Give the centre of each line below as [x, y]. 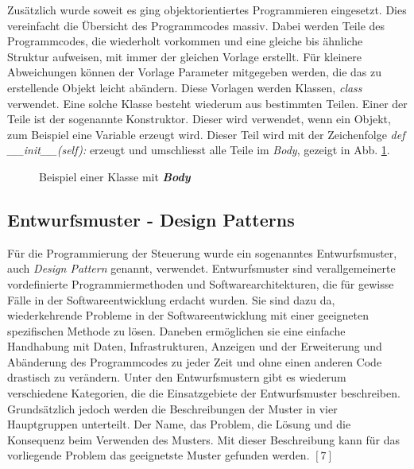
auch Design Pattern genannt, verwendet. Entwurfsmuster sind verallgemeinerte [201, 268]
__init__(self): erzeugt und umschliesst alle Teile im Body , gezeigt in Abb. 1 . [199, 150]
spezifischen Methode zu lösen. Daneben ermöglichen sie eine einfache [176, 330]
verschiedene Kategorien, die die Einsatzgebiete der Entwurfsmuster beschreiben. [204, 393]
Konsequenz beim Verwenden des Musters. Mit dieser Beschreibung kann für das [204, 439]
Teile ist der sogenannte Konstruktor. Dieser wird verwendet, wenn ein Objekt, [199, 119]
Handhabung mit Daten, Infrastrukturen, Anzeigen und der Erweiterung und [195, 346]
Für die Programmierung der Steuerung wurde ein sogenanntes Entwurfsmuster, [202, 252]
